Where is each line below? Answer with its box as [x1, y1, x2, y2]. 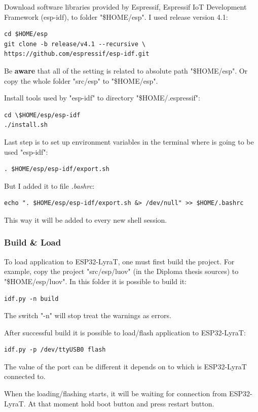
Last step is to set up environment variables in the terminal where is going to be [4, 136, 254, 147]
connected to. [4, 371, 46, 382]
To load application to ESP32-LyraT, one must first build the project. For [4, 256, 235, 266]
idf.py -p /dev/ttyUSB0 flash [4, 346, 106, 354]
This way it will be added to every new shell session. [4, 214, 167, 225]
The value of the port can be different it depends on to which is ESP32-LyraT [4, 361, 247, 371]
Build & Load [4, 236, 61, 249]
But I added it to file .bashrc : [4, 180, 95, 191]
